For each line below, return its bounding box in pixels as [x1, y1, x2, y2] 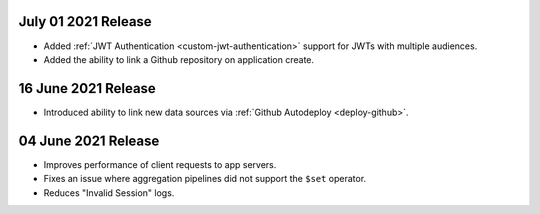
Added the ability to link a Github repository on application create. [43, 53, 315, 65]
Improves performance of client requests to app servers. [43, 158, 277, 170]
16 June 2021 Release [18, 80, 157, 97]
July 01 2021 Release [18, 13, 152, 30]
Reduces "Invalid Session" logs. [43, 186, 175, 199]
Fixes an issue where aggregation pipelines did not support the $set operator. [43, 173, 367, 185]
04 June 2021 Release [18, 132, 160, 149]
